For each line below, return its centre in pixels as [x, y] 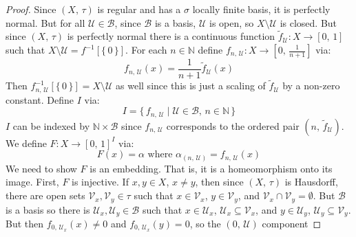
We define [26, 143]
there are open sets [45, 195]
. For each [146, 49]
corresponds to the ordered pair [233, 125]
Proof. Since [31, 9]
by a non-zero [311, 86]
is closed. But [308, 22]
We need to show [41, 168]
